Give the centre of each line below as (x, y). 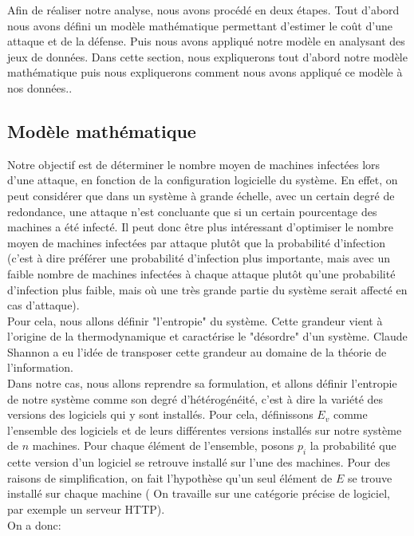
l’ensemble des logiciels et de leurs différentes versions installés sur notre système (205, 430)
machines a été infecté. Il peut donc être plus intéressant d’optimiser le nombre (200, 227)
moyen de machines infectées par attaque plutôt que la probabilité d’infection (196, 242)
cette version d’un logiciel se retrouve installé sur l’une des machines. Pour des (199, 462)
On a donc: (34, 524)
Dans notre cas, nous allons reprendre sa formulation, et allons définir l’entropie (202, 383)
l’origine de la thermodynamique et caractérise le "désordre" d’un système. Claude (207, 336)
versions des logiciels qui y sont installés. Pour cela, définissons (160, 414)
